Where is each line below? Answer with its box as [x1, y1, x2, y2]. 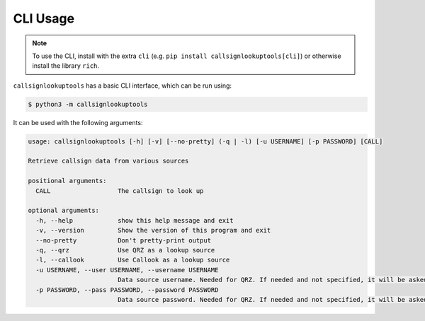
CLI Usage [13, 11, 74, 26]
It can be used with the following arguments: [13, 118, 143, 127]
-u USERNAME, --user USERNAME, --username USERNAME [35, 266, 219, 274]
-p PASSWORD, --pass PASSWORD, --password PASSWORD [35, 286, 219, 293]
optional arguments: [28, 206, 99, 215]
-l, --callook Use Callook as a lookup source [35, 256, 230, 264]
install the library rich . [32, 62, 99, 70]
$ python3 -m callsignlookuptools [28, 100, 148, 108]
